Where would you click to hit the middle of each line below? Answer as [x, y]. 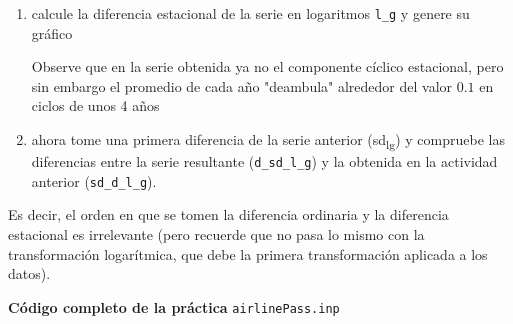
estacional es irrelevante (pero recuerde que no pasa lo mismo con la [216, 234]
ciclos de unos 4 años [95, 105]
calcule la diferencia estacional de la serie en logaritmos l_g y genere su [250, 13]
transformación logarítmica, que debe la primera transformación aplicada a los [248, 253]
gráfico [52, 32]
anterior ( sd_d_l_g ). [94, 180]
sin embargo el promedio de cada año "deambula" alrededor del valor [242, 85]
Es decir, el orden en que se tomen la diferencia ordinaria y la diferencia [228, 214]
